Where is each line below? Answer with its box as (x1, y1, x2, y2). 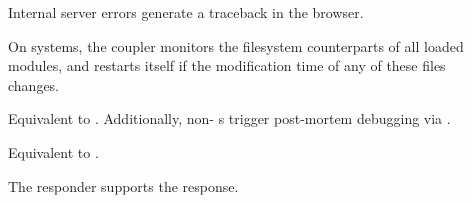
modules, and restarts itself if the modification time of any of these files (8, 55, 446, 76)
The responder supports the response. (8, 175, 239, 196)
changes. (8, 74, 60, 95)
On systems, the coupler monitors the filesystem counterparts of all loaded (8, 35, 464, 56)
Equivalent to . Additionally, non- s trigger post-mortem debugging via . (8, 108, 451, 129)
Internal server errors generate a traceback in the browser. (8, 2, 364, 22)
